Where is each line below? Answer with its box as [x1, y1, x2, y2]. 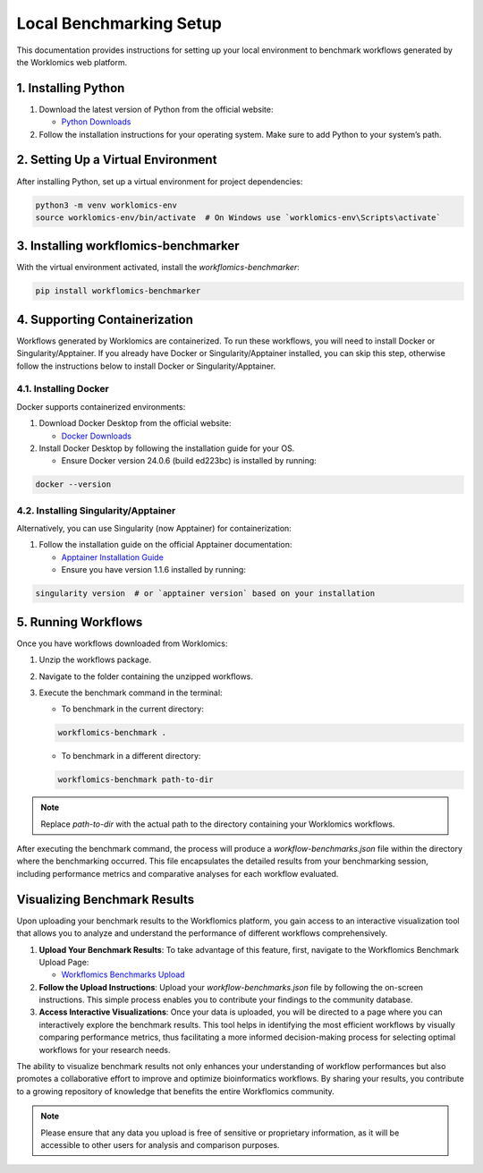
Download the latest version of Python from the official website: [38, 104, 274, 115]
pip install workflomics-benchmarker [35, 286, 201, 296]
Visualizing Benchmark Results [16, 891, 195, 907]
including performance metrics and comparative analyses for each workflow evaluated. [16, 868, 339, 879]
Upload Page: [38, 956, 89, 967]
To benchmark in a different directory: [61, 751, 201, 761]
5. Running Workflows [16, 614, 143, 630]
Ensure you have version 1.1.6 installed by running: [61, 565, 246, 575]
